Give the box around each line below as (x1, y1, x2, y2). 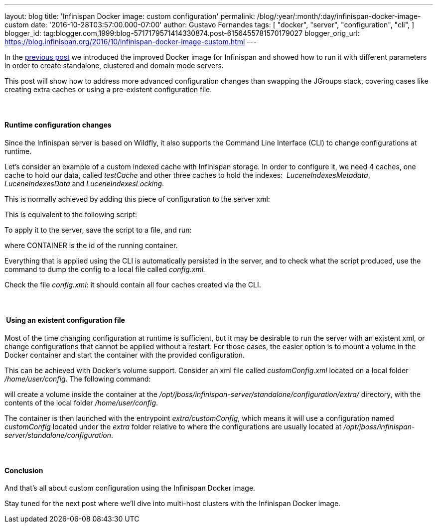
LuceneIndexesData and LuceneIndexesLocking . (4, 179, 164, 188)
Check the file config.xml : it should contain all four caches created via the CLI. (4, 280, 261, 289)
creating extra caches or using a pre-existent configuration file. (4, 85, 212, 94)
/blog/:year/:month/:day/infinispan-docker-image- (257, 12, 421, 20)
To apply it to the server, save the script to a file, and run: (4, 225, 192, 234)
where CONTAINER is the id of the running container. (4, 241, 178, 250)
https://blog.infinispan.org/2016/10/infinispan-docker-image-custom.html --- (4, 37, 257, 46)
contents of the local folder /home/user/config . (4, 398, 158, 407)
